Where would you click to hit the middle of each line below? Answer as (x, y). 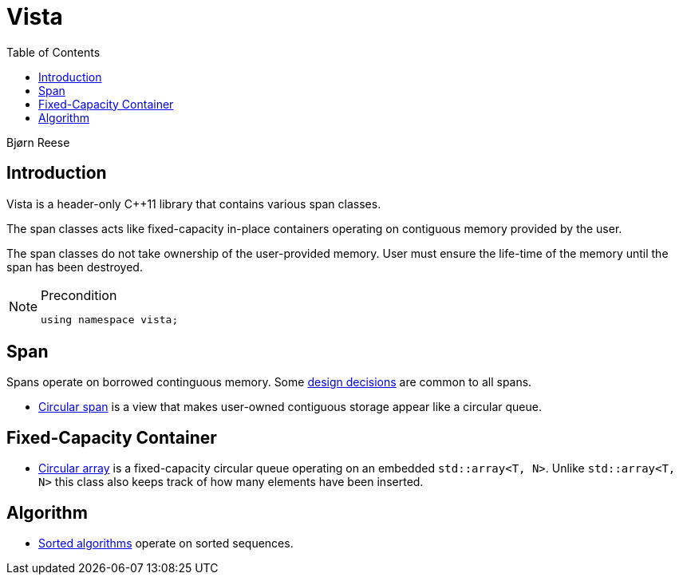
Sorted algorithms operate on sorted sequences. (166, 543)
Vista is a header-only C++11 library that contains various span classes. (194, 204)
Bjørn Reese (38, 142)
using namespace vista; (110, 319)
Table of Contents (53, 52)
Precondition (79, 295)
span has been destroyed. (75, 267)
